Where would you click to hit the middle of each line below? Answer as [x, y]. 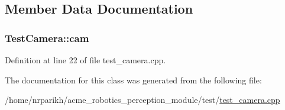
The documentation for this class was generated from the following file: [133, 80]
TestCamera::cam [47, 38]
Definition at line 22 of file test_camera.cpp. [85, 60]
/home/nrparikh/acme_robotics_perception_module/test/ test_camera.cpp [142, 100]
